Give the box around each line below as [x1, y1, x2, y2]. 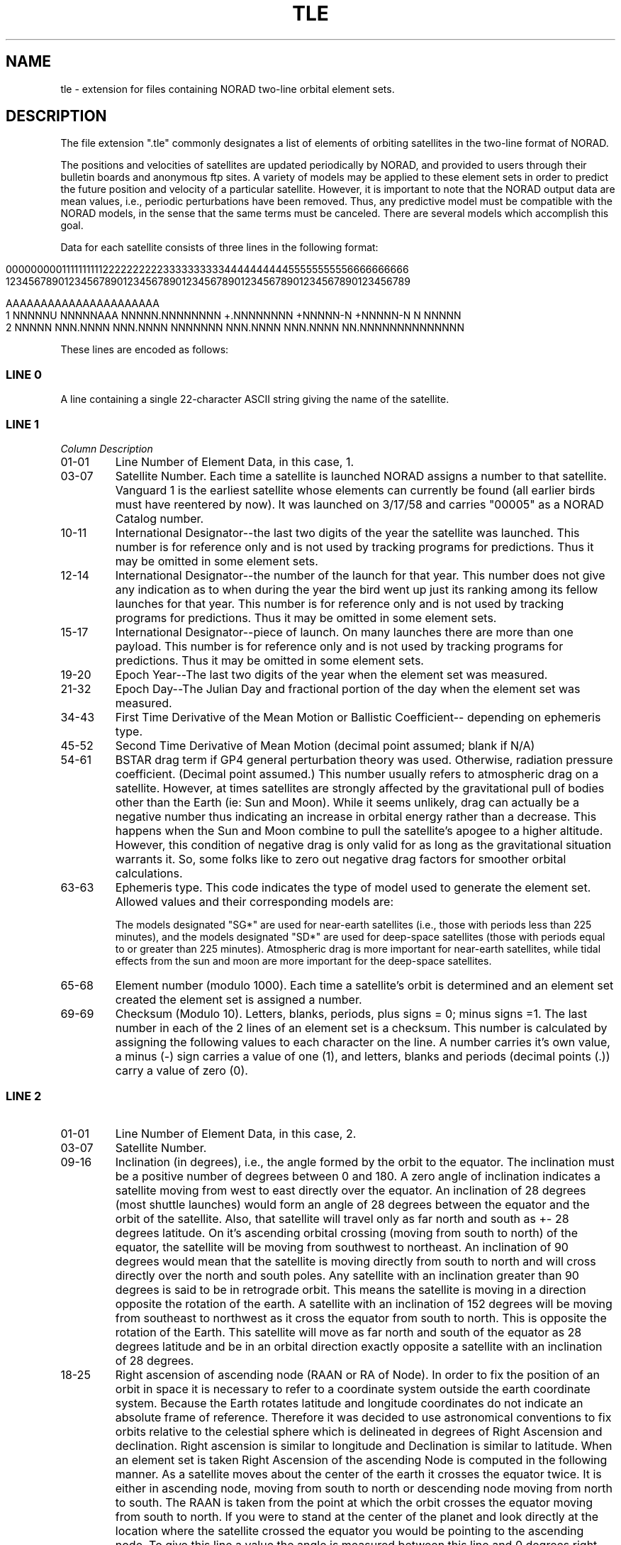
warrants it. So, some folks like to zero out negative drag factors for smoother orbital [115, 851, 566, 866]
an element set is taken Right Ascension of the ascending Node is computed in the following [115, 1452, 608, 1467]
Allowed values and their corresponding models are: [115, 894, 394, 909]
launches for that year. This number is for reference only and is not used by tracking [115, 596, 564, 611]
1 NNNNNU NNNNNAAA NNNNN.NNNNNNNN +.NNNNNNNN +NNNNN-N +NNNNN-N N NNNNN [6, 309, 461, 322]
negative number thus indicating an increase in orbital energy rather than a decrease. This [115, 809, 597, 824]
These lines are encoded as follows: [60, 343, 229, 356]
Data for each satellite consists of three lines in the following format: [60, 241, 379, 254]
